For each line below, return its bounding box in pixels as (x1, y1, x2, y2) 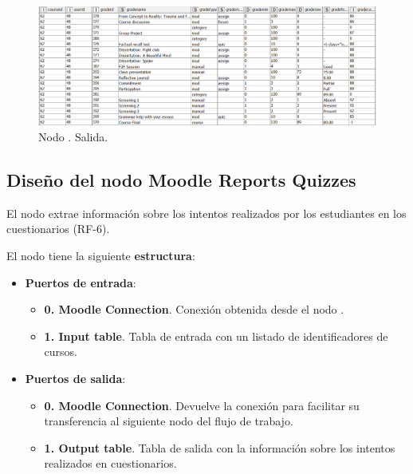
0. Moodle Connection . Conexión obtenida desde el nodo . (44, 301, 344, 318)
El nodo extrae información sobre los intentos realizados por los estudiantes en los (6, 204, 407, 221)
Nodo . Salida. (38, 128, 108, 145)
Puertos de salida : (25, 370, 126, 387)
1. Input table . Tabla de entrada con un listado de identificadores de (44, 327, 388, 344)
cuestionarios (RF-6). (6, 220, 110, 237)
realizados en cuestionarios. (44, 455, 177, 472)
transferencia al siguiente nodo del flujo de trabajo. (44, 413, 293, 429)
